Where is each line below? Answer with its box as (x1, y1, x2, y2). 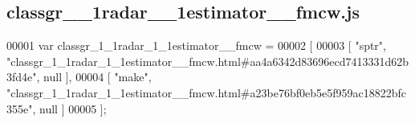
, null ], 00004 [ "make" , (36, 68, 152, 85)
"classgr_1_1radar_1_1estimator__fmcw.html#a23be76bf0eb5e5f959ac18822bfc (6, 84, 406, 100)
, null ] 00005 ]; (32, 100, 107, 117)
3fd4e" (6, 68, 37, 85)
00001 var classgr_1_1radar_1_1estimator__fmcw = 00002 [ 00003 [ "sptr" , (6, 37, 387, 54)
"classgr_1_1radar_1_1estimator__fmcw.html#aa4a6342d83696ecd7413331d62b (6, 52, 409, 69)
